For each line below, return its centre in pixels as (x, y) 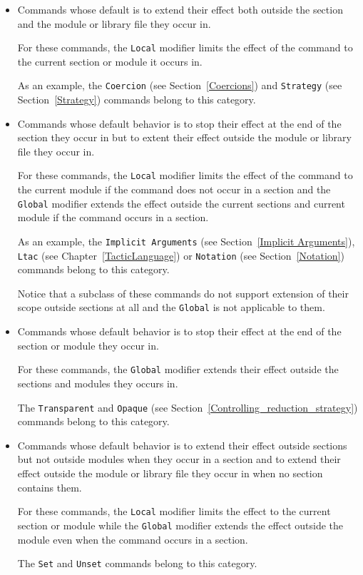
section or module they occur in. (88, 345)
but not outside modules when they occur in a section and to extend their (179, 459)
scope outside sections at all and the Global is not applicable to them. (171, 307)
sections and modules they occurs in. (98, 383)
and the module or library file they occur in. (114, 23)
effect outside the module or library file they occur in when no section (170, 473)
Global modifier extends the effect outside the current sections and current (181, 203)
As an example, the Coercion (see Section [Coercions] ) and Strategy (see (180, 85)
